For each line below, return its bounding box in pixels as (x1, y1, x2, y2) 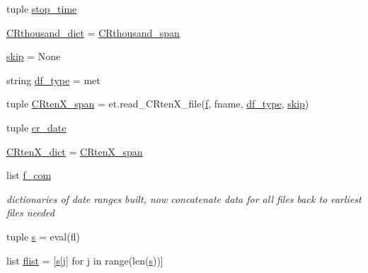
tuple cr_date (6, 120, 67, 134)
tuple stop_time (6, 1, 77, 16)
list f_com (6, 168, 52, 182)
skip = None (6, 49, 61, 64)
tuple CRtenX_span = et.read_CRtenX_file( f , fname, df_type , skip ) (6, 96, 309, 111)
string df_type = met (6, 72, 100, 87)
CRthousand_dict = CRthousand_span (6, 25, 180, 40)
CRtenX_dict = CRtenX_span (6, 144, 143, 158)
